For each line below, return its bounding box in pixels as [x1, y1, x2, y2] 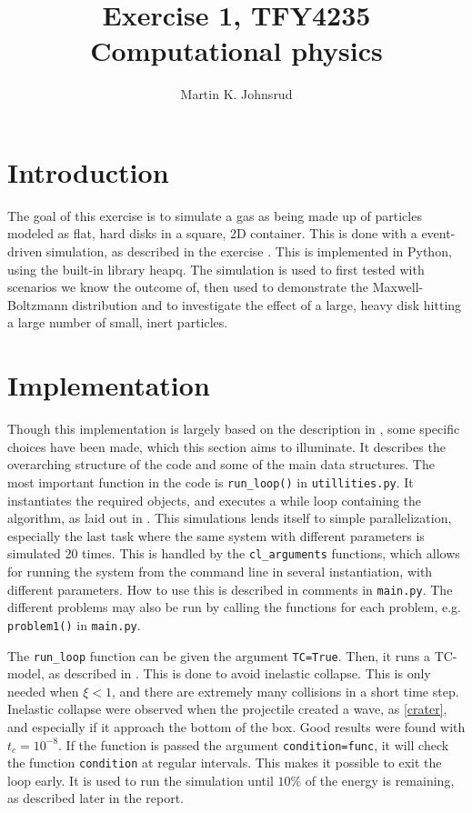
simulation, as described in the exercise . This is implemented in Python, [45, 242, 452, 261]
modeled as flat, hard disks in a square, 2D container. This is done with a [7, 224, 417, 243]
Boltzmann [7, 295, 68, 314]
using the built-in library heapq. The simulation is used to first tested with [7, 259, 425, 278]
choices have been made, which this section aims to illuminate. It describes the [7, 437, 446, 456]
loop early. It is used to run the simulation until [7, 770, 274, 789]
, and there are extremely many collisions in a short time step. [112, 681, 459, 700]
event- [421, 224, 456, 243]
